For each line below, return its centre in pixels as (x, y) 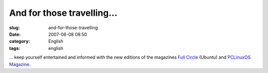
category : (20, 41)
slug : (14, 28)
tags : (15, 48)
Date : (15, 34)
